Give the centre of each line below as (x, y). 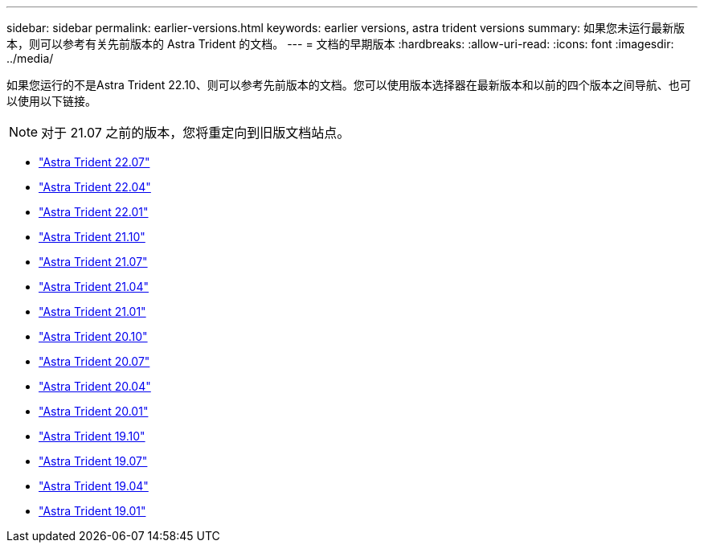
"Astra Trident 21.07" (93, 262)
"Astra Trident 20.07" (94, 361)
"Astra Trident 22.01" (94, 212)
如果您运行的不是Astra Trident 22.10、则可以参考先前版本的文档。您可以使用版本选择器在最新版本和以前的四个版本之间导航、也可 (349, 85)
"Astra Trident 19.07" (93, 461)
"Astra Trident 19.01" (92, 511)
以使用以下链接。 (51, 101)
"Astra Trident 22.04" (95, 187)
